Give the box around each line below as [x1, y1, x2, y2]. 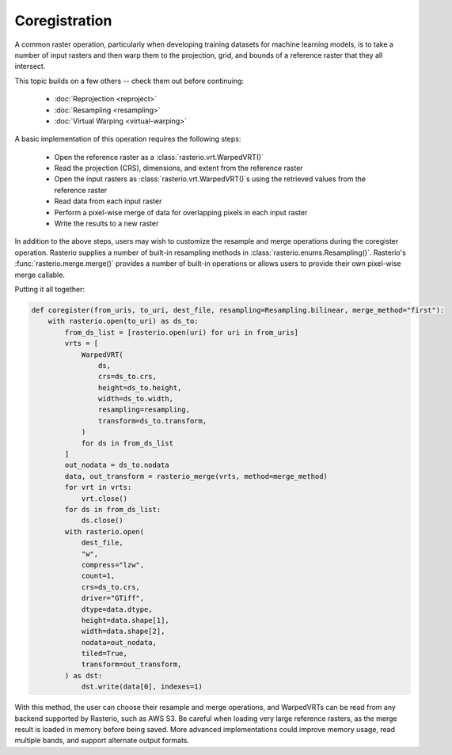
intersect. [14, 62, 46, 71]
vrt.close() [81, 494, 128, 503]
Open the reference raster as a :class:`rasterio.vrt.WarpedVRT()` [54, 152, 264, 161]
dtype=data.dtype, [81, 605, 154, 613]
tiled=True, [81, 649, 128, 658]
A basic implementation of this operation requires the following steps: [14, 135, 241, 144]
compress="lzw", [81, 560, 145, 569]
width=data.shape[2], [81, 627, 165, 636]
